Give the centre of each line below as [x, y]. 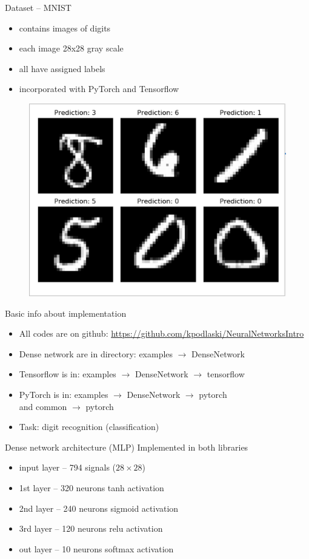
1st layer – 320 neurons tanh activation [91, 487]
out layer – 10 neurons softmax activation [96, 548]
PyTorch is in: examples [64, 394]
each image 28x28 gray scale [71, 48]
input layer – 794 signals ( [68, 467]
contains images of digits [65, 28]
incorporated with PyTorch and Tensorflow [99, 89]
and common [43, 406]
